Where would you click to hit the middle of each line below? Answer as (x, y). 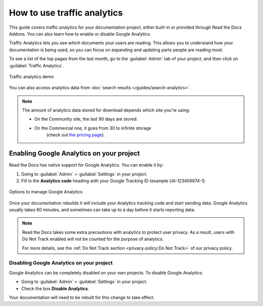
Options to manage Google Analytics (46, 192)
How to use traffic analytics (66, 13)
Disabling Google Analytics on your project (61, 263)
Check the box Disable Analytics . (55, 288)
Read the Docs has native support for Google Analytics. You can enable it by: (86, 165)
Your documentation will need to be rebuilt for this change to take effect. (82, 297)
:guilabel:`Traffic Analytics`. (37, 65)
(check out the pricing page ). (76, 135)
